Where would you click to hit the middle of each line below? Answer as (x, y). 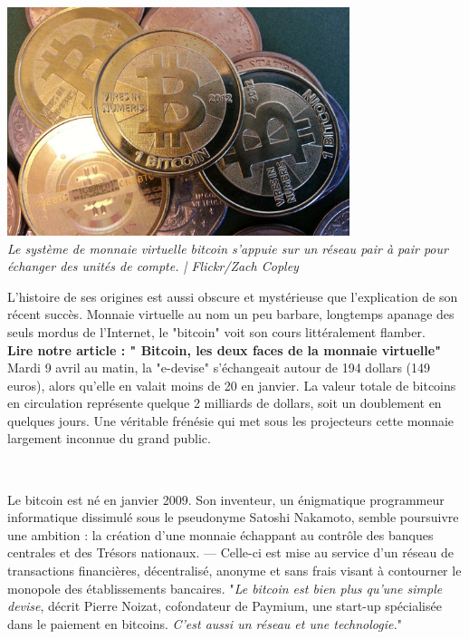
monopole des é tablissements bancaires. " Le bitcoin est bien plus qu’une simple (225, 588)
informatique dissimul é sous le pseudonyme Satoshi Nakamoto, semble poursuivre (233, 517)
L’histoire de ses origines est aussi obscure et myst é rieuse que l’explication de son (233, 296)
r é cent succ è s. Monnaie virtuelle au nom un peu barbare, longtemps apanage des (231, 314)
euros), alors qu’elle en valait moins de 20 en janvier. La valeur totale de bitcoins (232, 385)
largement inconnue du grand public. (109, 438)
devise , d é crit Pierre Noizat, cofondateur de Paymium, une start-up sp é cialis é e (225, 606)
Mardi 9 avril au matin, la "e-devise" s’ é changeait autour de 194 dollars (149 (219, 368)
